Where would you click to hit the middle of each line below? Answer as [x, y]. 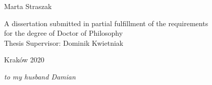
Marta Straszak [28, 6]
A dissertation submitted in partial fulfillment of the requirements [106, 23]
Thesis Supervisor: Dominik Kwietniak [64, 42]
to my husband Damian [40, 76]
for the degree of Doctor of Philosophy [64, 33]
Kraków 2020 [24, 60]
